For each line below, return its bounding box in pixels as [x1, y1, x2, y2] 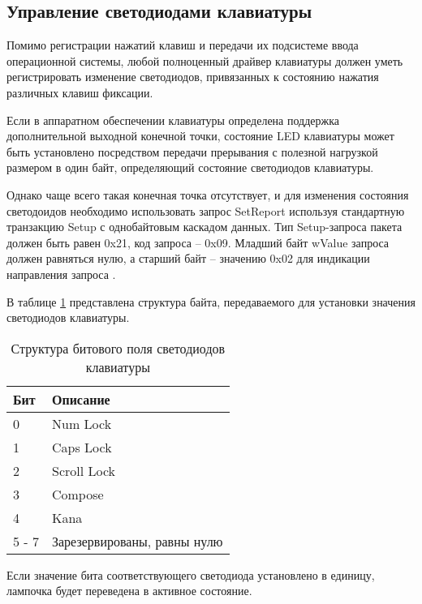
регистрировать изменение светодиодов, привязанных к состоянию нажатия [6, 68, 379, 85]
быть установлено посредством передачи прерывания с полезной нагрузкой [6, 143, 378, 160]
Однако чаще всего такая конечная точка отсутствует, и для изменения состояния [6, 186, 409, 203]
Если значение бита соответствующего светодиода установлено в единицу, [6, 566, 375, 583]
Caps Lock [51, 437, 112, 456]
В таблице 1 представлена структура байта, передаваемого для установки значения [6, 293, 416, 310]
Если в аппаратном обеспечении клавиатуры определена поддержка [6, 111, 339, 128]
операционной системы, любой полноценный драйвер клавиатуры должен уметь [6, 52, 403, 69]
